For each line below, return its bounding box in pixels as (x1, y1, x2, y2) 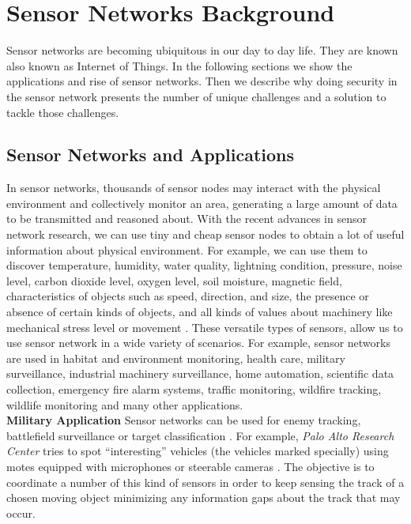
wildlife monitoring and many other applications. (6, 396, 243, 413)
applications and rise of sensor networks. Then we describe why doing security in (6, 73, 398, 89)
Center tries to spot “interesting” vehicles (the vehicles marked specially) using (6, 443, 389, 459)
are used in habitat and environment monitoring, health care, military (6, 349, 345, 366)
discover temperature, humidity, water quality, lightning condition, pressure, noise (6, 257, 402, 273)
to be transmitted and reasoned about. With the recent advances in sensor (6, 210, 367, 227)
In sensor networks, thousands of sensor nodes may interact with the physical (6, 179, 381, 196)
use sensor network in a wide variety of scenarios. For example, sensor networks (6, 334, 390, 351)
